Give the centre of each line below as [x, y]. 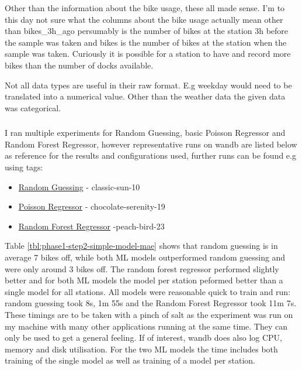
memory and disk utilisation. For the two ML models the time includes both [141, 349]
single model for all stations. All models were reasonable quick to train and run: [148, 291]
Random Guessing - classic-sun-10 [79, 186]
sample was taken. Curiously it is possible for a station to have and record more [148, 54]
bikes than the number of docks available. [79, 65]
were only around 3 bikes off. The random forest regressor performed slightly [142, 268]
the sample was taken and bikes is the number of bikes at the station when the [146, 42]
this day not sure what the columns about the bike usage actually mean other [144, 19]
